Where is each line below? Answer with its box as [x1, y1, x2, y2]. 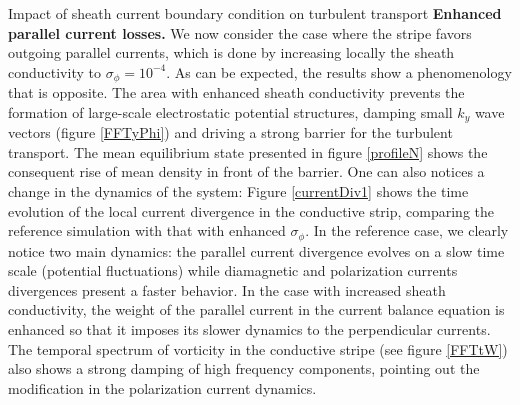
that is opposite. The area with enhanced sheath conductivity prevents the [8, 82, 465, 103]
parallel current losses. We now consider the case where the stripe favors [8, 22, 472, 43]
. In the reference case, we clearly [305, 220, 509, 241]
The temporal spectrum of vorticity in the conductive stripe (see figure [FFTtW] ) [8, 338, 508, 359]
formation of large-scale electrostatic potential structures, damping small [8, 101, 453, 122]
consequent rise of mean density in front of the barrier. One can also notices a [8, 161, 485, 182]
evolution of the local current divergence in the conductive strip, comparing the [8, 200, 495, 221]
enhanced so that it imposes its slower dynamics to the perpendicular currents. [8, 319, 491, 340]
